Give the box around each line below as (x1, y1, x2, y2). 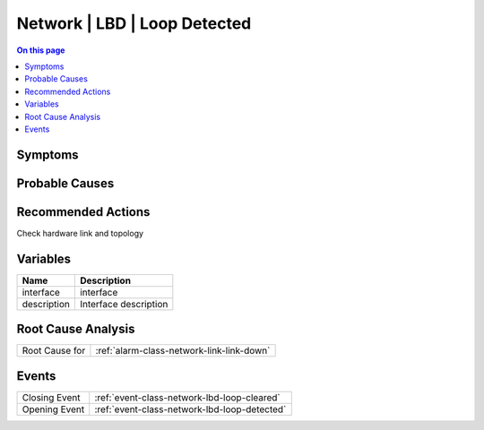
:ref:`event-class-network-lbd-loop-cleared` (94, 391, 281, 403)
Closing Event (22, 391, 81, 403)
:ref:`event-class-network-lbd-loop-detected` (94, 403, 287, 416)
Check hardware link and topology (16, 228, 143, 238)
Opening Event (22, 403, 85, 416)
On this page (16, 45, 65, 56)
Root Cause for (22, 345, 86, 357)
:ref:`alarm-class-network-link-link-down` (95, 345, 271, 357)
